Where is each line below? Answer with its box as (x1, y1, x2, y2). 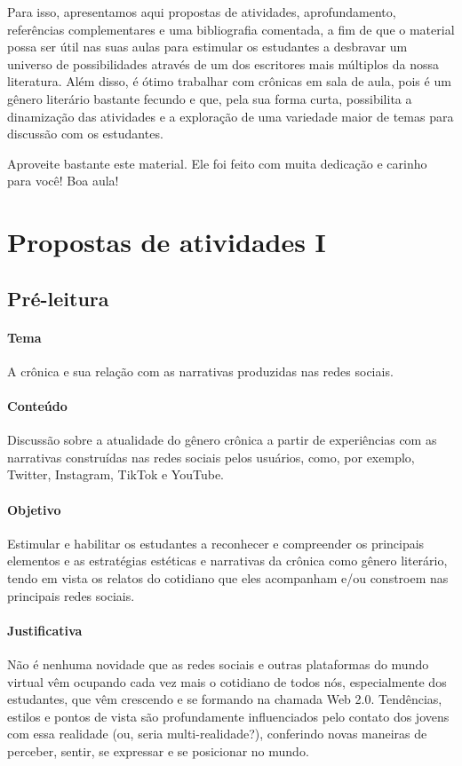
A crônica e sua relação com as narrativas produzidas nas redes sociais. (7, 361, 394, 380)
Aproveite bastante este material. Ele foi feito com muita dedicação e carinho (7, 154, 427, 172)
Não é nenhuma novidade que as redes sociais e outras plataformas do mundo (7, 655, 429, 674)
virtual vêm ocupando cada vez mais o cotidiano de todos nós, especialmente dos (7, 672, 447, 691)
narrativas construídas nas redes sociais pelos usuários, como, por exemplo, (7, 447, 415, 466)
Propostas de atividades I (7, 224, 326, 260)
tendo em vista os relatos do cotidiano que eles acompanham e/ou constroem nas (7, 569, 449, 588)
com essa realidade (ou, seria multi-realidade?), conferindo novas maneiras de (7, 724, 427, 743)
